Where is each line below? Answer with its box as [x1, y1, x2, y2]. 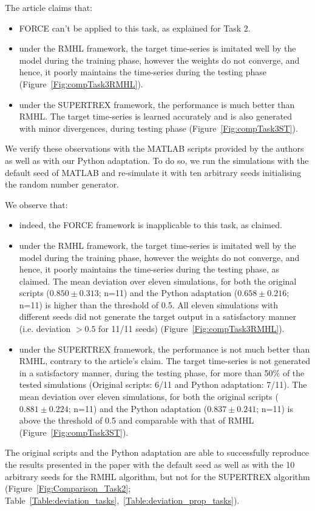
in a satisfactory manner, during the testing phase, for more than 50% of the [19, 366, 305, 379]
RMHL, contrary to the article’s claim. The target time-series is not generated [19, 354, 311, 367]
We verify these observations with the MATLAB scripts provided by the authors [5, 142, 304, 155]
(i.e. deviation [19, 322, 71, 335]
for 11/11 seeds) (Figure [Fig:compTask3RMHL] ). [98, 322, 285, 335]
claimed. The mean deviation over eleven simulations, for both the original [19, 274, 297, 287]
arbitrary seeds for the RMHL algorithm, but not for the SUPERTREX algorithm [5, 470, 310, 482]
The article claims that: [5, 1, 92, 13]
